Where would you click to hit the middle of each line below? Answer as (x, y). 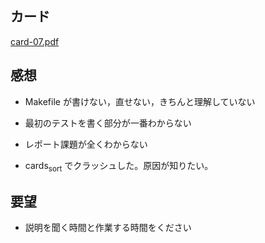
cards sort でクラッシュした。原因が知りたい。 (119, 166)
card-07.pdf (35, 41)
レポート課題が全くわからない (86, 144)
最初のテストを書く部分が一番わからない (108, 123)
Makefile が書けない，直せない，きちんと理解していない (140, 101)
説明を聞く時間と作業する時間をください (108, 228)
